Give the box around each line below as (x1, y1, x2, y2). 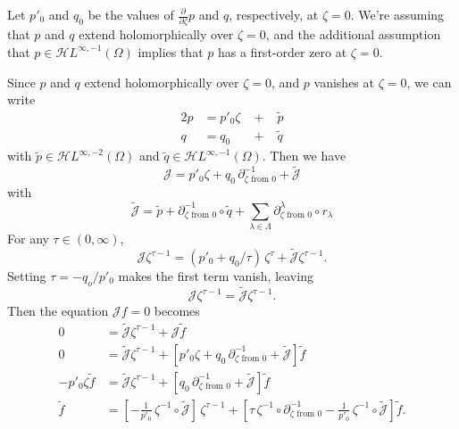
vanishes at (313, 72, 374, 91)
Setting (7, 267, 46, 285)
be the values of (88, 5, 174, 23)
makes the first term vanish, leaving (118, 267, 313, 285)
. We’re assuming (350, 5, 445, 23)
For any (7, 229, 49, 248)
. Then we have (262, 146, 346, 165)
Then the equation (7, 301, 109, 320)
